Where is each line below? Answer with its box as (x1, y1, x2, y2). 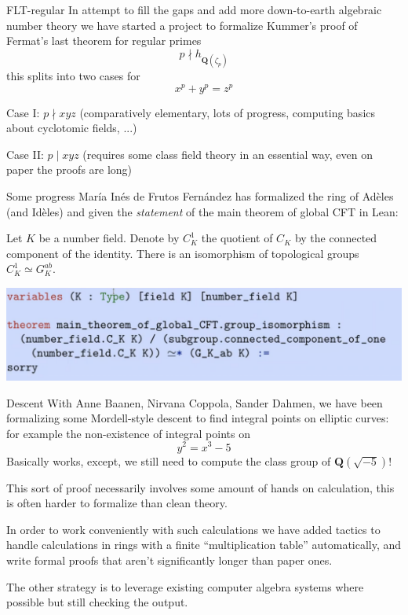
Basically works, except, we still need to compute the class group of (6, 452, 331, 469)
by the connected (294, 230, 377, 246)
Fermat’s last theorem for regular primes (6, 32, 202, 49)
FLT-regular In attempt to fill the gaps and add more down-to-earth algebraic (6, 2, 382, 17)
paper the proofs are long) (6, 161, 133, 178)
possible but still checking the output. (6, 594, 188, 610)
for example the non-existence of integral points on (6, 425, 250, 441)
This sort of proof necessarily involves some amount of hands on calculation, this (6, 479, 395, 495)
